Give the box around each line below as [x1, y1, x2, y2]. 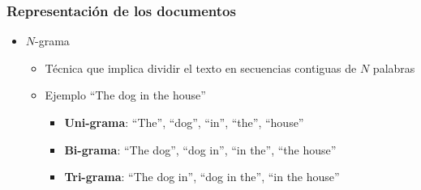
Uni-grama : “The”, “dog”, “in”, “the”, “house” [64, 114, 304, 130]
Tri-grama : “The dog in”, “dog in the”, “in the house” [64, 168, 340, 185]
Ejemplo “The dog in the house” [45, 87, 206, 103]
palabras [372, 59, 415, 76]
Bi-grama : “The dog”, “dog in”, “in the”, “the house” [64, 141, 337, 158]
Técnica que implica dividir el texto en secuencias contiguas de [45, 59, 357, 76]
